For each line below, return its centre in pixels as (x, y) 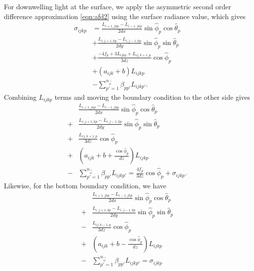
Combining (20, 97)
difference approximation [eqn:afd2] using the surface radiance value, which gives (125, 16)
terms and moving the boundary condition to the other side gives (152, 97)
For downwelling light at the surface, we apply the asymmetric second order (118, 6)
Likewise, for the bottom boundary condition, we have (85, 185)
